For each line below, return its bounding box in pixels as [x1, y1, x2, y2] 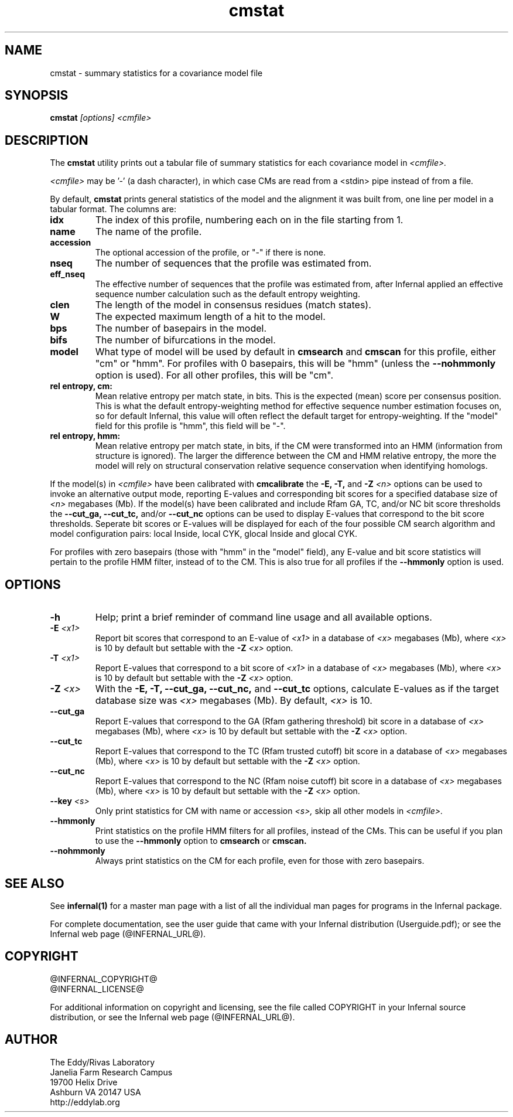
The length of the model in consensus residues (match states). [95, 299, 371, 311]
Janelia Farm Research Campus [50, 1067, 173, 1077]
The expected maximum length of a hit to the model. [95, 311, 326, 323]
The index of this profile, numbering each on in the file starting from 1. [95, 214, 403, 226]
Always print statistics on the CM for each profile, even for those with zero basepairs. [95, 856, 425, 866]
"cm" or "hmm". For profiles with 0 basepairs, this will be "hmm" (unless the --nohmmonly [95, 357, 496, 370]
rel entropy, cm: [50, 381, 113, 391]
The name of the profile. [95, 226, 202, 238]
